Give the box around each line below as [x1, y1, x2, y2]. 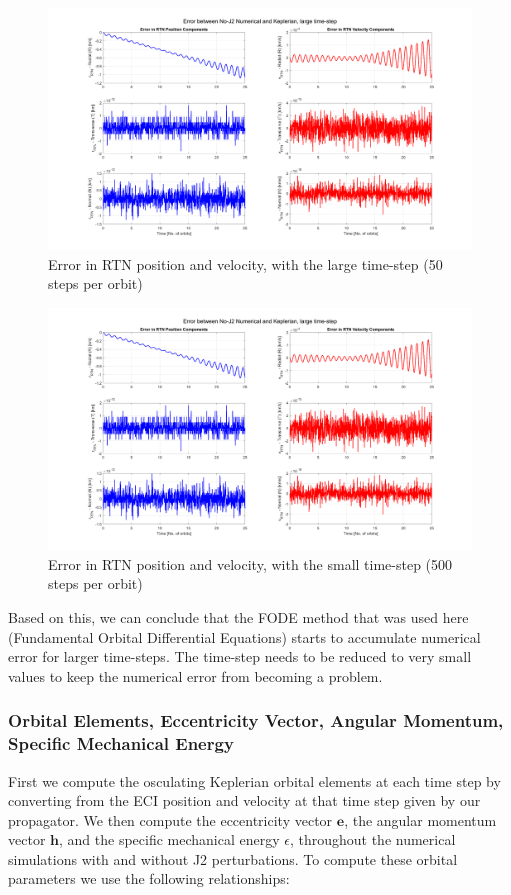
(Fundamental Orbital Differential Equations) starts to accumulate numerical [8, 626, 481, 647]
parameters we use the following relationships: [8, 868, 290, 889]
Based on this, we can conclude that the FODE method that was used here [8, 607, 469, 627]
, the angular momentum [344, 809, 497, 830]
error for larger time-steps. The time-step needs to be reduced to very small [8, 646, 472, 667]
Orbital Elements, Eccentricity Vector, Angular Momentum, [8, 708, 504, 733]
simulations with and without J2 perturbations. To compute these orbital [8, 848, 458, 869]
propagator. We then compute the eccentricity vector [8, 809, 333, 830]
